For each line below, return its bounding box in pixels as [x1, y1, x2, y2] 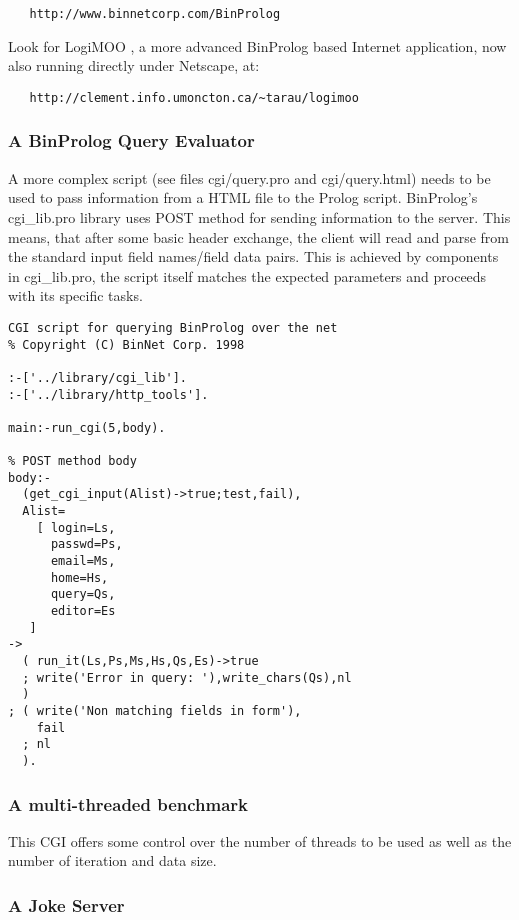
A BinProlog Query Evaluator [8, 128, 255, 153]
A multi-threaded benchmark [8, 791, 249, 816]
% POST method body [8, 454, 137, 469]
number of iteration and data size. [8, 850, 217, 871]
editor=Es [50, 604, 116, 619]
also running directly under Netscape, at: [8, 55, 260, 76]
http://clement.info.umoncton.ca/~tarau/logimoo [29, 90, 359, 105]
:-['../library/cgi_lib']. [8, 370, 187, 385]
